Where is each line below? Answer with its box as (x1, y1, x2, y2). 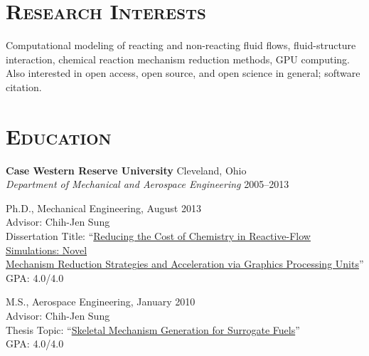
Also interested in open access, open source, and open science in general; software (6, 66, 360, 80)
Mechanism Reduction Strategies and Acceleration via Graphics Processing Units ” (6, 256, 364, 271)
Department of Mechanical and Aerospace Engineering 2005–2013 (6, 177, 289, 192)
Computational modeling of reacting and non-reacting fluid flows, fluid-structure (6, 38, 356, 53)
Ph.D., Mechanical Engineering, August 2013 (6, 200, 201, 215)
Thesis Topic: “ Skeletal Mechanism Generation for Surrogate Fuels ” (6, 322, 300, 337)
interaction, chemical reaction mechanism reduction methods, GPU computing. (6, 51, 350, 66)
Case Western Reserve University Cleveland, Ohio (6, 162, 247, 177)
